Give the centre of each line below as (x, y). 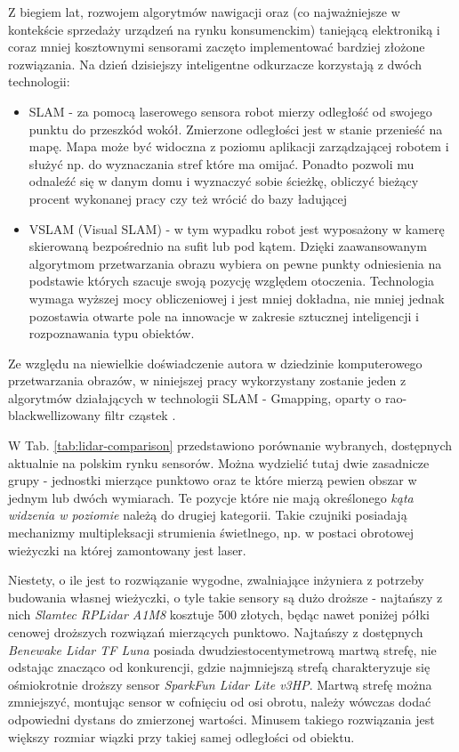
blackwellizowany (54, 415)
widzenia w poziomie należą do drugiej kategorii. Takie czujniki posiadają (208, 515)
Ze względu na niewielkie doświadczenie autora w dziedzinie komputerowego (215, 363)
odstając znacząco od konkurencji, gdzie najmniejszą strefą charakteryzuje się (219, 667)
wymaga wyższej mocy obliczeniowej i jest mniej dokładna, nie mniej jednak (237, 298)
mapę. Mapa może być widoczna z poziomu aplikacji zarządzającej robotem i (239, 146)
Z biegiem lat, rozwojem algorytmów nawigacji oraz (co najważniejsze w (204, 12)
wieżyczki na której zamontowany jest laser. (127, 550)
